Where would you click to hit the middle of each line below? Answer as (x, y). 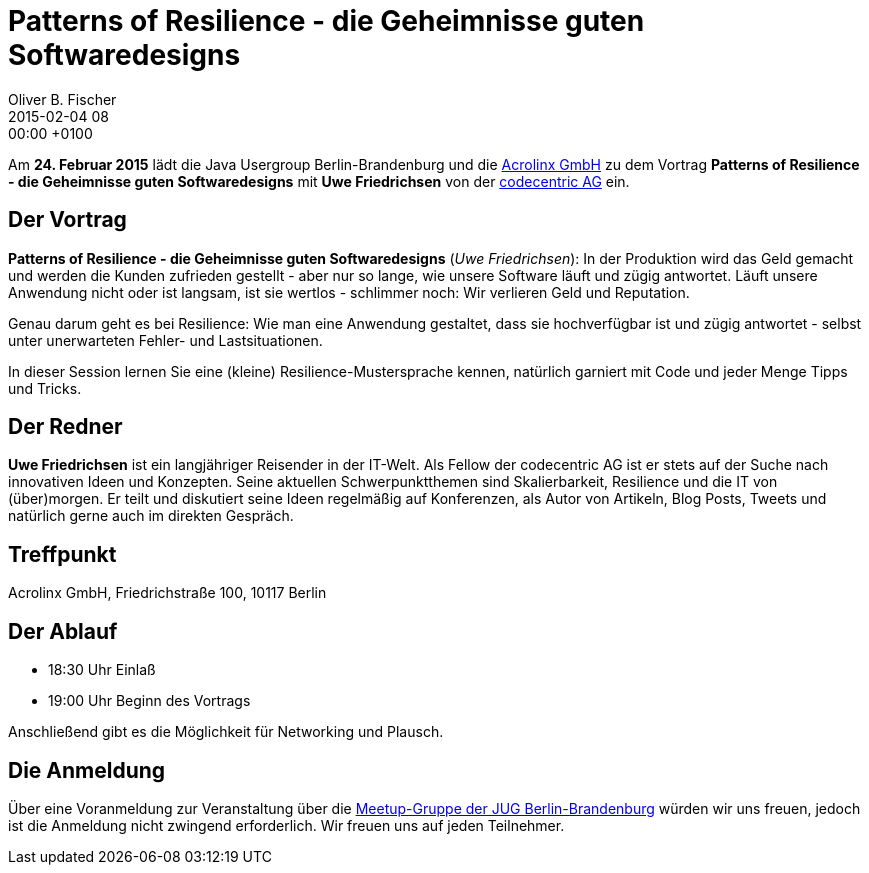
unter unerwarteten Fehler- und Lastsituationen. (165, 340)
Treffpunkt (62, 554)
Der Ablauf (63, 631)
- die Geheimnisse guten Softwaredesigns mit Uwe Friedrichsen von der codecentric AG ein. (319, 181)
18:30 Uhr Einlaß (102, 670)
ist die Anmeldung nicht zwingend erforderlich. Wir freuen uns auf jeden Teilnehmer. (286, 825)
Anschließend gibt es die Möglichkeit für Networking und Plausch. (226, 732)
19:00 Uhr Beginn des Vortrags (149, 701)
